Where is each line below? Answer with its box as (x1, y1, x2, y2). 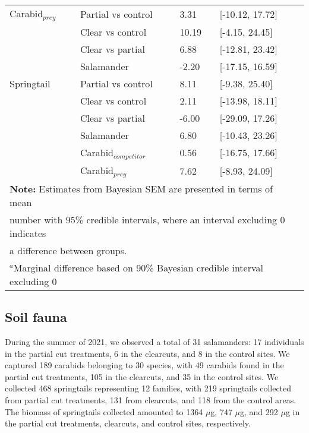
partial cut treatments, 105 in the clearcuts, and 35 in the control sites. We (5, 370, 279, 383)
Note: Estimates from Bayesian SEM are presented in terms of (10, 181, 273, 195)
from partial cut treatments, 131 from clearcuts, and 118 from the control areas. (5, 393, 297, 406)
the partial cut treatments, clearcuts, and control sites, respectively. (5, 417, 251, 429)
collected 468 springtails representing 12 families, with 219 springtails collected (5, 382, 292, 394)
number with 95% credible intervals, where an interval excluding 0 (10, 212, 285, 226)
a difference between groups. (10, 243, 127, 257)
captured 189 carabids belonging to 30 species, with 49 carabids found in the (5, 359, 284, 371)
